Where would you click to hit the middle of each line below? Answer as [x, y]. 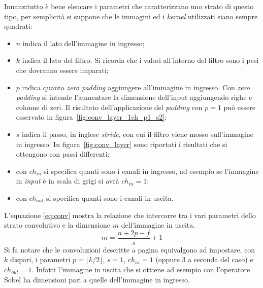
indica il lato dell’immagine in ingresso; [84, 43]
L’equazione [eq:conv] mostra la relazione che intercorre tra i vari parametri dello [130, 215]
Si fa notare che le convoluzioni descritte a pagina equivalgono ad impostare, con [130, 249]
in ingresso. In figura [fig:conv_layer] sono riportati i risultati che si [122, 144]
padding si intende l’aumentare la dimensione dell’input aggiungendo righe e [134, 97]
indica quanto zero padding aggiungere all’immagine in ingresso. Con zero [136, 87]
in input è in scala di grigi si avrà [68, 181]
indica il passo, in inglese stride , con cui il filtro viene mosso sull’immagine [138, 134]
